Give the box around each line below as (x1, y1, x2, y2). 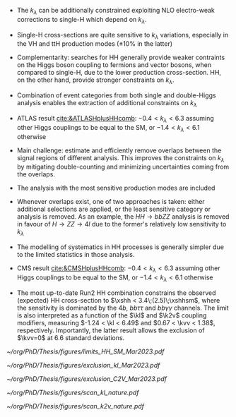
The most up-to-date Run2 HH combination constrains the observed (16, 289, 216, 297)
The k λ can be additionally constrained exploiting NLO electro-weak (16, 6, 215, 16)
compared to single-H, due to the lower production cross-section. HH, (16, 68, 222, 77)
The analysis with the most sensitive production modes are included (16, 183, 216, 193)
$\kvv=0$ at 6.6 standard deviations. (16, 333, 125, 342)
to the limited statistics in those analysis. (16, 250, 135, 259)
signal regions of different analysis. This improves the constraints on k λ (16, 153, 225, 164)
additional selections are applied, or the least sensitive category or (16, 205, 211, 214)
